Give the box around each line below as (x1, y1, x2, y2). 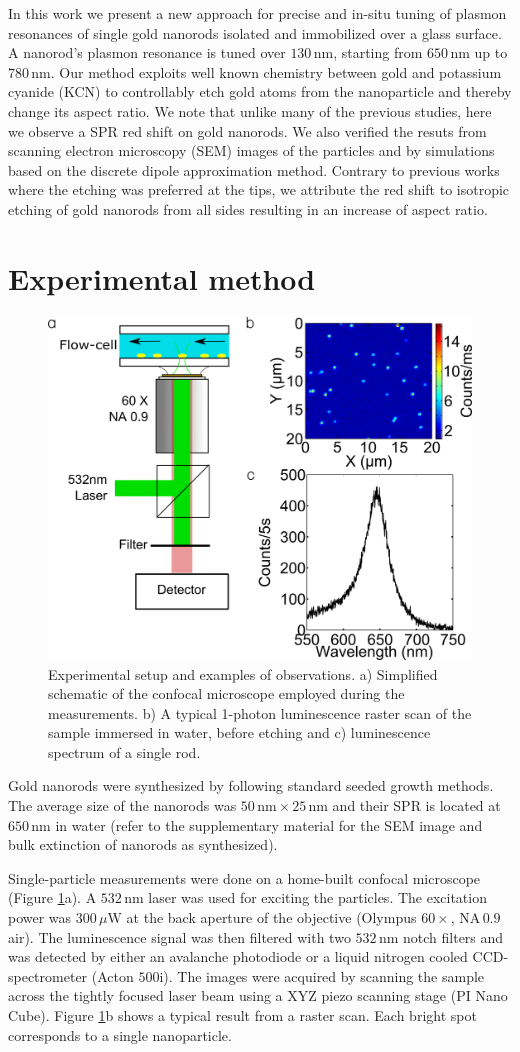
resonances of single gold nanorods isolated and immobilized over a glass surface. (8, 22, 502, 43)
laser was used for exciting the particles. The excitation (148, 887, 487, 908)
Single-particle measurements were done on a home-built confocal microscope (8, 867, 481, 888)
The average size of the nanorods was (8, 795, 237, 816)
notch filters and (403, 926, 504, 947)
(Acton (91, 965, 134, 986)
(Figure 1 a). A (8, 887, 97, 908)
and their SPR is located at (332, 795, 501, 816)
